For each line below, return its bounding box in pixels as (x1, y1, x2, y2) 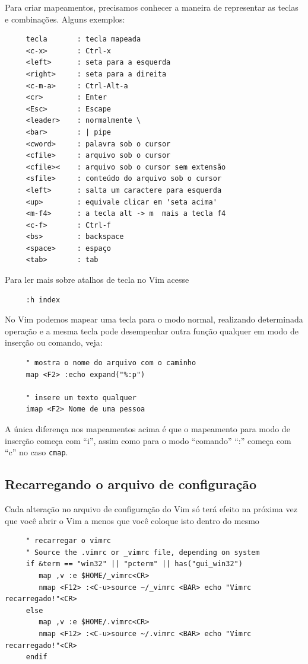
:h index (26, 295, 61, 304)
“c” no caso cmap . (5, 446, 68, 458)
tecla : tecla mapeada (26, 35, 141, 44)
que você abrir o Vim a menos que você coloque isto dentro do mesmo (5, 514, 259, 526)
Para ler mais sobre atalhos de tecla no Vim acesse (5, 273, 189, 286)
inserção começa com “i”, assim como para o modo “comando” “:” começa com (5, 434, 291, 446)
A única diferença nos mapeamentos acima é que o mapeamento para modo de (5, 423, 290, 435)
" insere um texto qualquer (26, 393, 136, 402)
